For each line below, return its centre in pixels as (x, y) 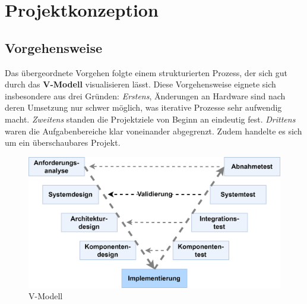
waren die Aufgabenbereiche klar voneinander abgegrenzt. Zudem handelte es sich (153, 131)
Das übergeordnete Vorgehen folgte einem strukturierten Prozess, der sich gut (146, 72)
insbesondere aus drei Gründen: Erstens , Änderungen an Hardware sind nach (145, 95)
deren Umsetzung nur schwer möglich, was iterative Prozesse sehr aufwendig (143, 107)
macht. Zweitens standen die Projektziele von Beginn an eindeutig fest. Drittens (150, 119)
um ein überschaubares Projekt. (63, 142)
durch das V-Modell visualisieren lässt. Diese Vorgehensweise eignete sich (140, 84)
